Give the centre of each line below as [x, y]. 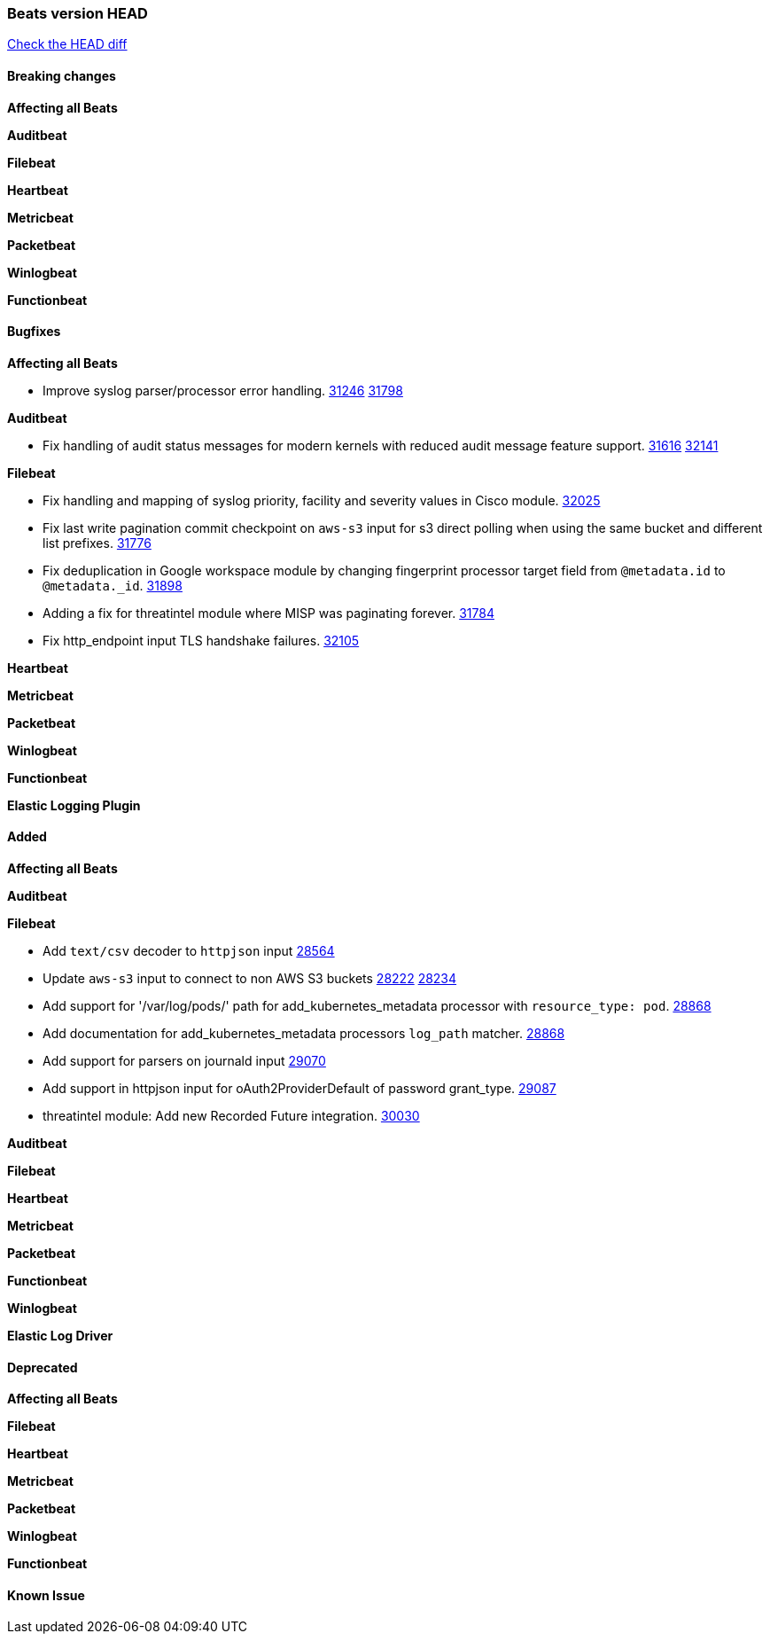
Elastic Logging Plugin [74, 805]
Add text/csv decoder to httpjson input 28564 [189, 951]
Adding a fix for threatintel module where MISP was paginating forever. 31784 [268, 613]
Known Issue [46, 1595]
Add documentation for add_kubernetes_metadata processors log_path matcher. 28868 [304, 1034]
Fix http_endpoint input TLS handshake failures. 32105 [201, 640]
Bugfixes [34, 332]
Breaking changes [62, 75]
